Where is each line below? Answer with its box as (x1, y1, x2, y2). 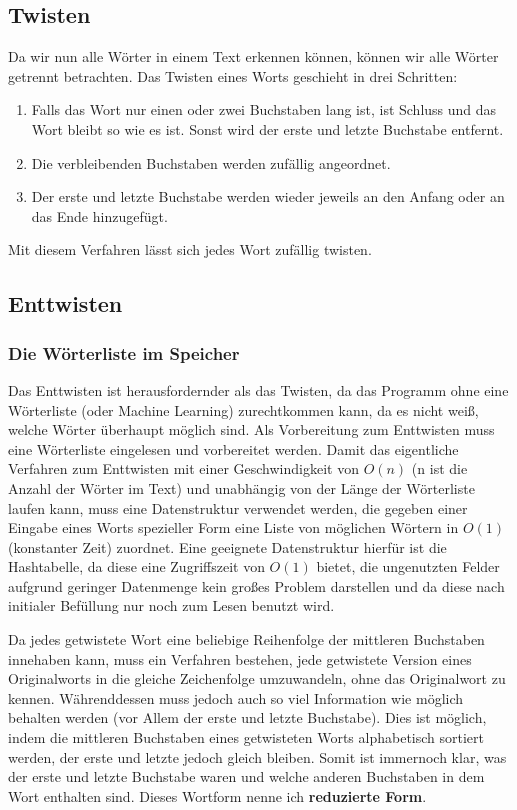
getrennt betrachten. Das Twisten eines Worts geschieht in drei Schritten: (8, 65, 458, 86)
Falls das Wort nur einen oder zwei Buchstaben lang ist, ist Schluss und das (31, 99, 497, 120)
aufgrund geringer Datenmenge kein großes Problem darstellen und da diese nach (8, 575, 505, 596)
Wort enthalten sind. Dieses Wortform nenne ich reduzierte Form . (8, 785, 427, 806)
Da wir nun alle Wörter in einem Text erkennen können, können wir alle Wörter (8, 46, 499, 67)
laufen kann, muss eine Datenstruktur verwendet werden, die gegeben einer (8, 497, 468, 518)
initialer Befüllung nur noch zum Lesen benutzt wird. (8, 595, 335, 616)
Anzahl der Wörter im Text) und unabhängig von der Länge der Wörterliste (8, 477, 475, 498)
